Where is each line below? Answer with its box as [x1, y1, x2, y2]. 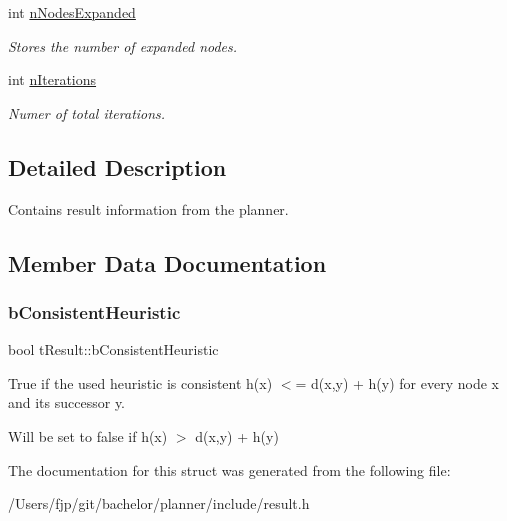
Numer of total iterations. [8, 102, 166, 123]
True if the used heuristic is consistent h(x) [8, 372, 273, 393]
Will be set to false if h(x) [8, 425, 168, 446]
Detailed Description [8, 151, 227, 182]
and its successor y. [8, 392, 125, 413]
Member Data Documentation [8, 247, 327, 278]
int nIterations [8, 69, 97, 90]
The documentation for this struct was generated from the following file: [8, 459, 451, 480]
